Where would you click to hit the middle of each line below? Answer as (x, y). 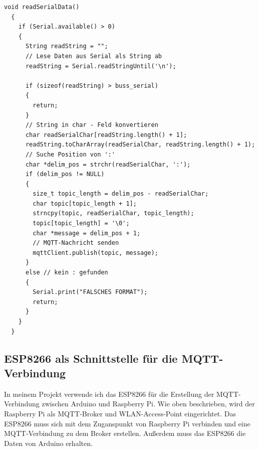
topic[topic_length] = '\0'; (81, 223)
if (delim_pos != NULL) (65, 174)
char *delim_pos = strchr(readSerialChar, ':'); (108, 164)
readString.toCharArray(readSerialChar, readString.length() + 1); (140, 145)
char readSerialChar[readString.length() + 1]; (106, 135)
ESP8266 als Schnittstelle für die (91, 358)
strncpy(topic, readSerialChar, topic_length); (113, 213)
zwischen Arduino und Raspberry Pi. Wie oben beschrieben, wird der (148, 404)
